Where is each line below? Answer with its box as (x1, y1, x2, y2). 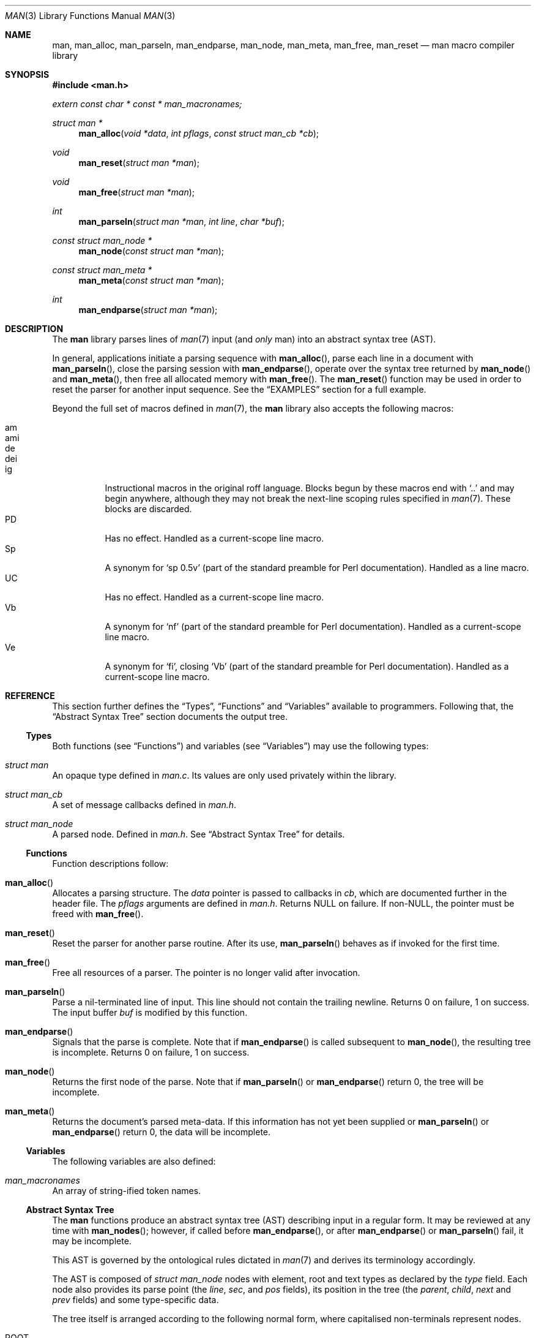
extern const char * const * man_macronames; (52, 99, 242, 109)
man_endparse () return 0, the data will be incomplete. (52, 1127, 271, 1137)
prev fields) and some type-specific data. (52, 1295, 219, 1305)
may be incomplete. (52, 1236, 132, 1246)
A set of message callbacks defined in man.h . (52, 799, 237, 810)
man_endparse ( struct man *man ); (78, 304, 218, 315)
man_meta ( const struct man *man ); (78, 275, 224, 285)
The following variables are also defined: (52, 1156, 216, 1166)
